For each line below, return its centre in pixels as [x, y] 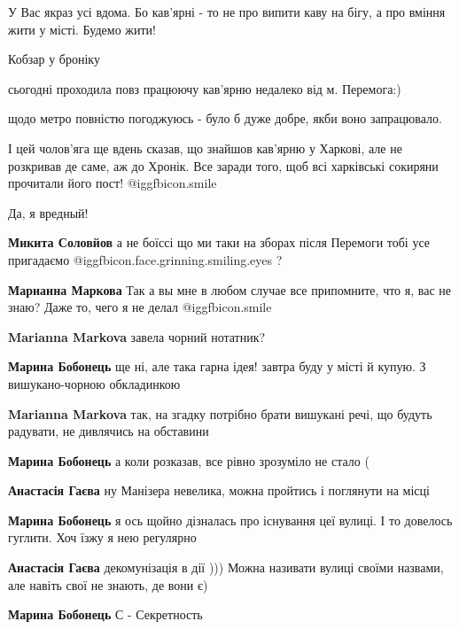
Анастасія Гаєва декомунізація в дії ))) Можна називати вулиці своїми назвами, [226, 567]
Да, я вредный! [48, 212]
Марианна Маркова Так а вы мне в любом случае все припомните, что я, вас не [229, 289]
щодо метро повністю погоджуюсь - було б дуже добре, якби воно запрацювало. [225, 118]
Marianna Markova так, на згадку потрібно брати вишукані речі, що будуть [220, 413]
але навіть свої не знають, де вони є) [108, 584]
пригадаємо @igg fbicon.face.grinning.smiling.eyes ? [145, 259]
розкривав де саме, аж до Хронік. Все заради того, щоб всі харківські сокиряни [223, 165]
